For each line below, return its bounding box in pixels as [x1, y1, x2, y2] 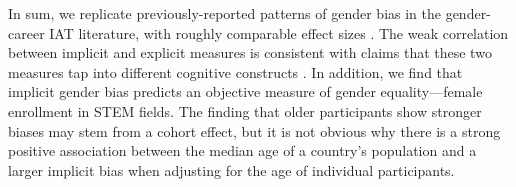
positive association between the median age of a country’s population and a [8, 140, 477, 161]
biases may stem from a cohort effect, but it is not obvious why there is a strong [8, 120, 501, 141]
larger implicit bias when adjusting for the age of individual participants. [8, 159, 455, 180]
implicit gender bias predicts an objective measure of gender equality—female [8, 81, 483, 102]
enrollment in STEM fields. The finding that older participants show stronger [8, 100, 482, 121]
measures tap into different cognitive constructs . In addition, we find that [8, 61, 463, 82]
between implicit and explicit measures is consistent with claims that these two [8, 42, 492, 63]
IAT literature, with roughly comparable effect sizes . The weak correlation [49, 22, 509, 43]
